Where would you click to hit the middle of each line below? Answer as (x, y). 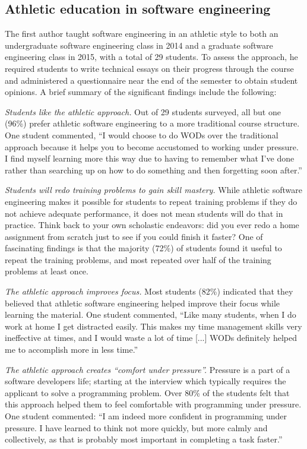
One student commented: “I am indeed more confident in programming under (146, 416)
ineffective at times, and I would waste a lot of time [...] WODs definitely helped (151, 338)
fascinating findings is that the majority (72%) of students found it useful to (143, 248)
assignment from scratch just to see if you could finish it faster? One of (134, 236)
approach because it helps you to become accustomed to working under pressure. (152, 146)
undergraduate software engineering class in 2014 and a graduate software (139, 45)
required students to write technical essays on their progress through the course (149, 68)
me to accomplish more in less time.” (72, 350)
